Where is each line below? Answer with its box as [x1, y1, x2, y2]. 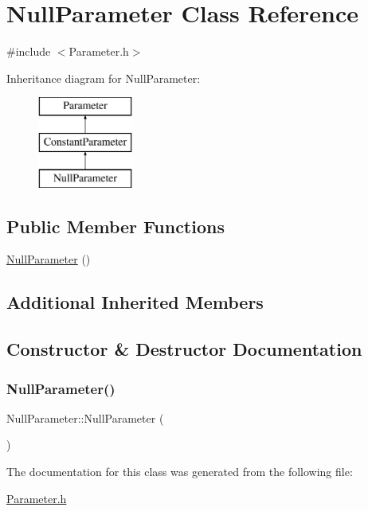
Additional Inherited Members [6, 290, 264, 314]
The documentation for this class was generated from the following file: [6, 463, 353, 480]
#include [6, 43, 51, 60]
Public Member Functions [6, 213, 225, 238]
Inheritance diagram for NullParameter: [6, 69, 201, 86]
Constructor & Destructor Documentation [6, 337, 362, 361]
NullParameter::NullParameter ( [6, 409, 164, 426]
